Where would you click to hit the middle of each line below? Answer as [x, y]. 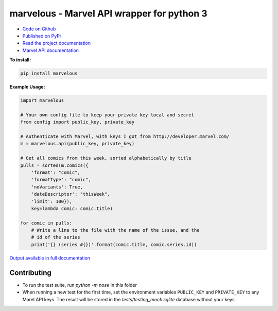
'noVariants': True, [57, 187]
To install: [20, 60]
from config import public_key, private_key [77, 122]
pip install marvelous [49, 74]
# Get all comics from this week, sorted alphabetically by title [106, 158]
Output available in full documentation [50, 258]
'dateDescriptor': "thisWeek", [71, 194]
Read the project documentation [57, 43]
